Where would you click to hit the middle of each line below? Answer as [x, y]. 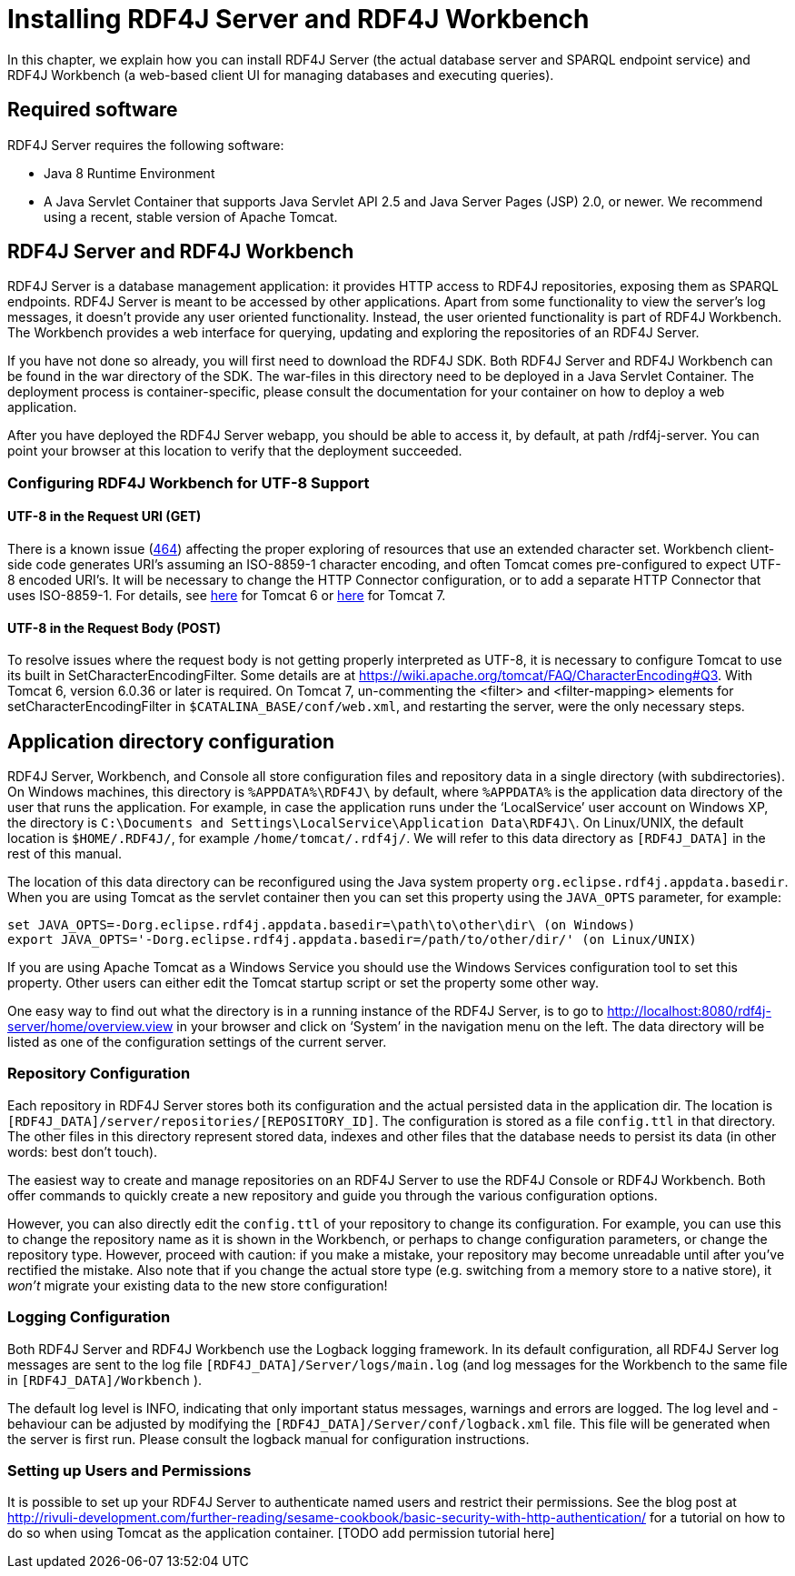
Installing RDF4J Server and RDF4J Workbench [298, 19]
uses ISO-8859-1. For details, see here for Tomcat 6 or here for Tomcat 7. [227, 596]
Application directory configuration [171, 741]
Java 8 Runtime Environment [129, 173]
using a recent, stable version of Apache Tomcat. [191, 216]
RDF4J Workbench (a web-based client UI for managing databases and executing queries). [281, 75]
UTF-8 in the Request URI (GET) [104, 517]
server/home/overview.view [90, 1027]
